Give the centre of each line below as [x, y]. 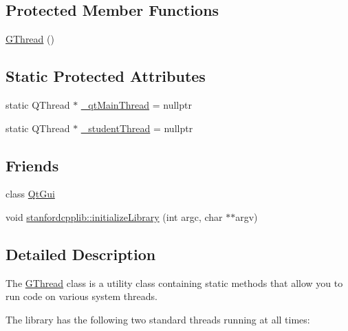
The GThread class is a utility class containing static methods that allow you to [174, 282]
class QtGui [30, 194]
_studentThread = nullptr [137, 128]
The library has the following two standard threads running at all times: [158, 319]
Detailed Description [81, 254]
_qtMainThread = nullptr [136, 105]
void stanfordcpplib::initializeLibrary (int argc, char [114, 216]
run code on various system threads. [81, 296]
